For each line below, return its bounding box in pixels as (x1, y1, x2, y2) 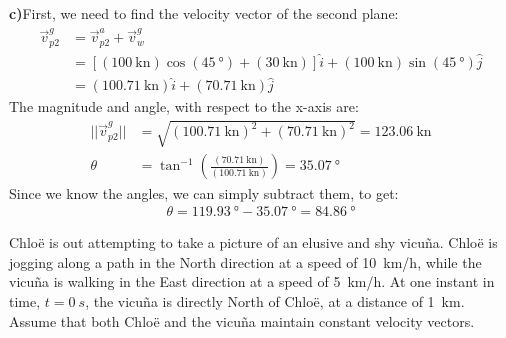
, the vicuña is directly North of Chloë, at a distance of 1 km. (85, 290, 465, 311)
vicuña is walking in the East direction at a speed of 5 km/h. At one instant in (9, 271, 495, 292)
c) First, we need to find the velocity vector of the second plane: (9, 3, 399, 23)
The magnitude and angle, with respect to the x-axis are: (9, 96, 359, 117)
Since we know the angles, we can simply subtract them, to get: (9, 182, 399, 203)
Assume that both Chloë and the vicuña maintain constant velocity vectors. (9, 310, 475, 331)
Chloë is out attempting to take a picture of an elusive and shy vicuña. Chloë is (9, 232, 498, 253)
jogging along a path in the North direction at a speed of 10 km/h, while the (9, 251, 482, 272)
